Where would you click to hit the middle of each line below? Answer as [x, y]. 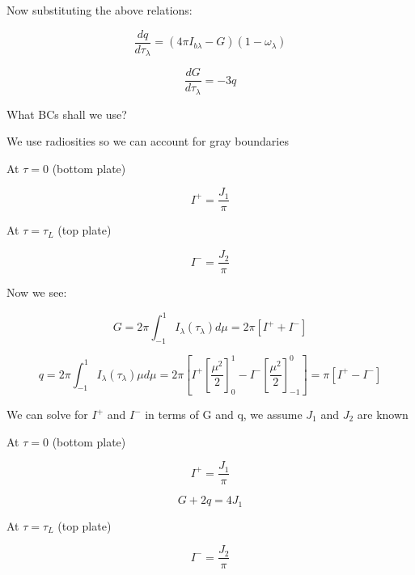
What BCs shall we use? [67, 114]
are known [383, 414]
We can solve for [47, 414]
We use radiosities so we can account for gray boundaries [148, 141]
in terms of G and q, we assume [224, 414]
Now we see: [37, 292]
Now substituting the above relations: [100, 10]
